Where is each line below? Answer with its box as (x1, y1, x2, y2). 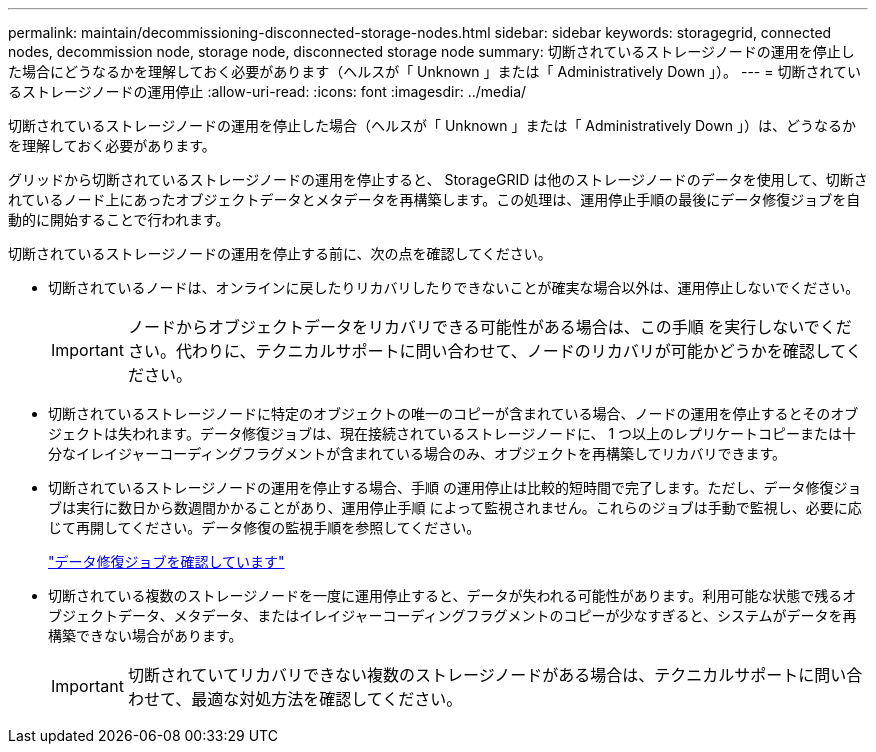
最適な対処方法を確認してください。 (191, 689, 463, 709)
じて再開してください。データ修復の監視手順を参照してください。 (48, 519, 481, 536)
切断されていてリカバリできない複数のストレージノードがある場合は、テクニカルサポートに (127, 665, 815, 685)
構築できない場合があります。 (48, 627, 243, 644)
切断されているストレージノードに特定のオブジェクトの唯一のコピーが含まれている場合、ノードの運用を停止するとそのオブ (48, 405, 859, 422)
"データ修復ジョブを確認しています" (48, 553, 285, 570)
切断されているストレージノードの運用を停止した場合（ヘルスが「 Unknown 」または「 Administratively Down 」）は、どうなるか (8, 117, 856, 134)
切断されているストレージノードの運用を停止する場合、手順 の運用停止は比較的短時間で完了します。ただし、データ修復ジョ (48, 479, 862, 496)
